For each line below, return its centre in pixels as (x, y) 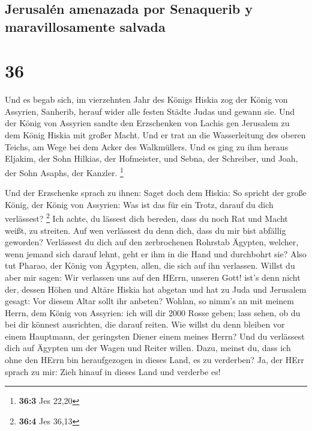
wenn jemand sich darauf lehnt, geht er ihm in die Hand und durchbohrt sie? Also (156, 253)
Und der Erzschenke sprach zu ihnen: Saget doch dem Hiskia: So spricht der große (156, 193)
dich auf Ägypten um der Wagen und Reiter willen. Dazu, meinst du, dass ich (148, 348)
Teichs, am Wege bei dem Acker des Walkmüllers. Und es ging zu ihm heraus (147, 146)
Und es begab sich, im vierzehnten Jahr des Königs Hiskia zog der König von (146, 99)
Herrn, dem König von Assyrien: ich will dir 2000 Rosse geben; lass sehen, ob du (153, 312)
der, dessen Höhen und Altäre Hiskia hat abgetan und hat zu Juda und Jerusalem (156, 289)
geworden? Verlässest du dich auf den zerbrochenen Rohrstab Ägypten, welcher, (152, 242)
